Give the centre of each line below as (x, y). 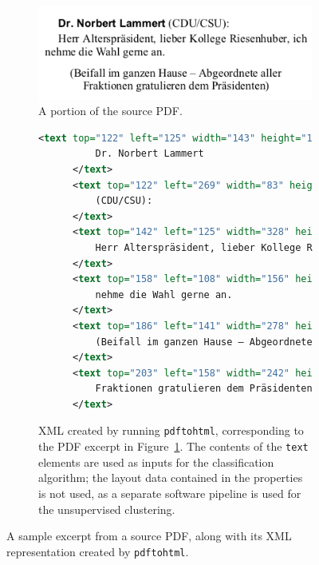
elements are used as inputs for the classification (156, 462)
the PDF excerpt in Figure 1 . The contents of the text (173, 446)
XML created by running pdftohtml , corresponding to (171, 430)
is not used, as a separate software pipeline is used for (170, 493)
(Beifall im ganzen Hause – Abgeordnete (204, 342)
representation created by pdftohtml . (98, 551)
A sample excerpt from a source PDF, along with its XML (149, 536)
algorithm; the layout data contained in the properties (171, 477)
